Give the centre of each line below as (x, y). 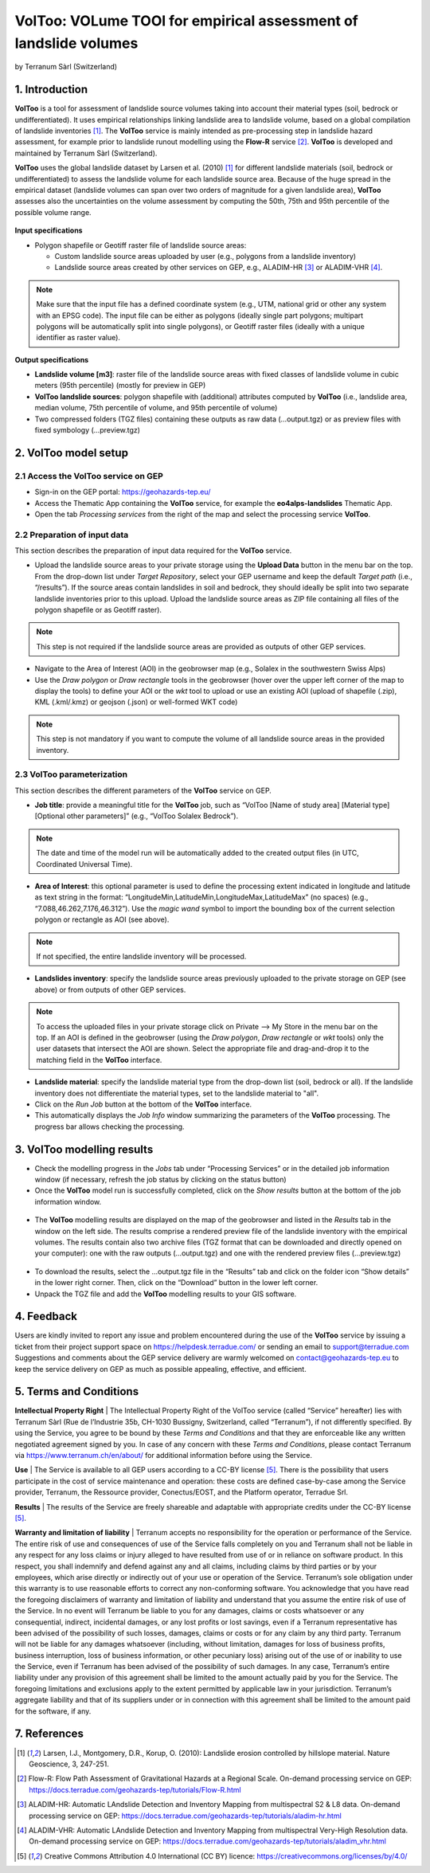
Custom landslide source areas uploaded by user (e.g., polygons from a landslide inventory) (205, 256)
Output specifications (52, 359)
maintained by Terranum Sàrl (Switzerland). (86, 153)
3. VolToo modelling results (84, 1149)
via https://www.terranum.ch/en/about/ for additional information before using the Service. (164, 1456)
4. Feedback (46, 1317)
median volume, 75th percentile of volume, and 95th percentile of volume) (156, 408)
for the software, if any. (53, 1711)
